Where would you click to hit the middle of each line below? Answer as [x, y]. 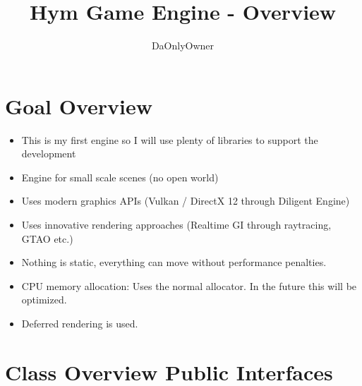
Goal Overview [79, 105]
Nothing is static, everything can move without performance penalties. [174, 262]
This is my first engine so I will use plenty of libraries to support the [170, 139]
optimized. [44, 300]
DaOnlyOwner [183, 46]
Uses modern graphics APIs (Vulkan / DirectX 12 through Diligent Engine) [186, 201]
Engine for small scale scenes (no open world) [120, 177]
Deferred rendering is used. [80, 323]
